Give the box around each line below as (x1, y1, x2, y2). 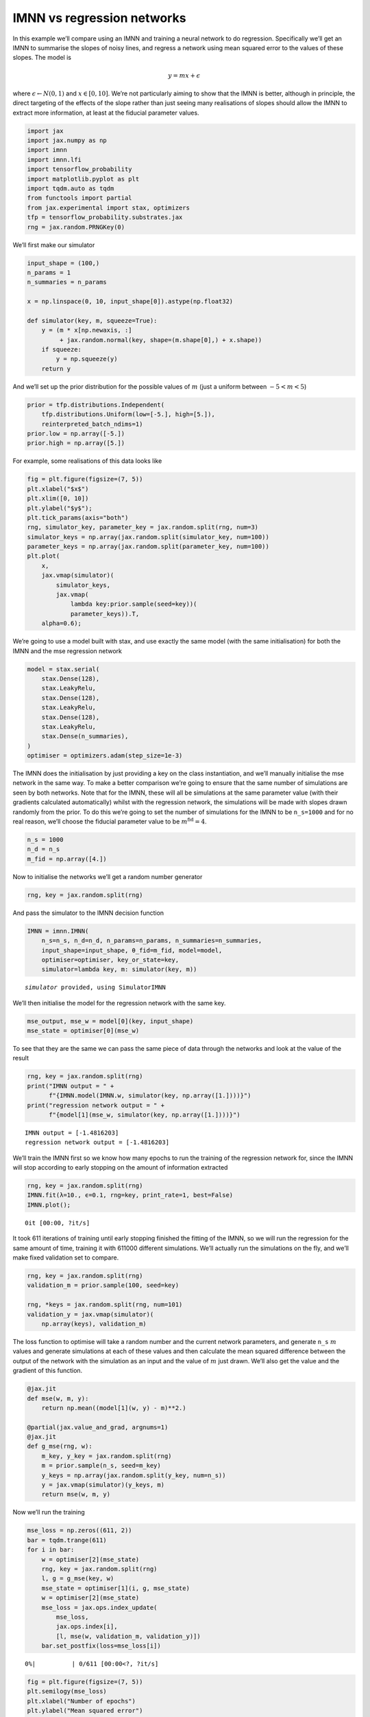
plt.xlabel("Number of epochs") (27, 1697, 136, 1705)
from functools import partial (27, 194, 133, 202)
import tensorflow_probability (27, 166, 133, 173)
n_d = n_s (27, 845, 60, 853)
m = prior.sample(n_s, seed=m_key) (41, 1462, 161, 1470)
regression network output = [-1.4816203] (25, 1139, 170, 1146)
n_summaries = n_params (27, 278, 108, 286)
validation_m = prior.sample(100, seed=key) (27, 1282, 180, 1289)
